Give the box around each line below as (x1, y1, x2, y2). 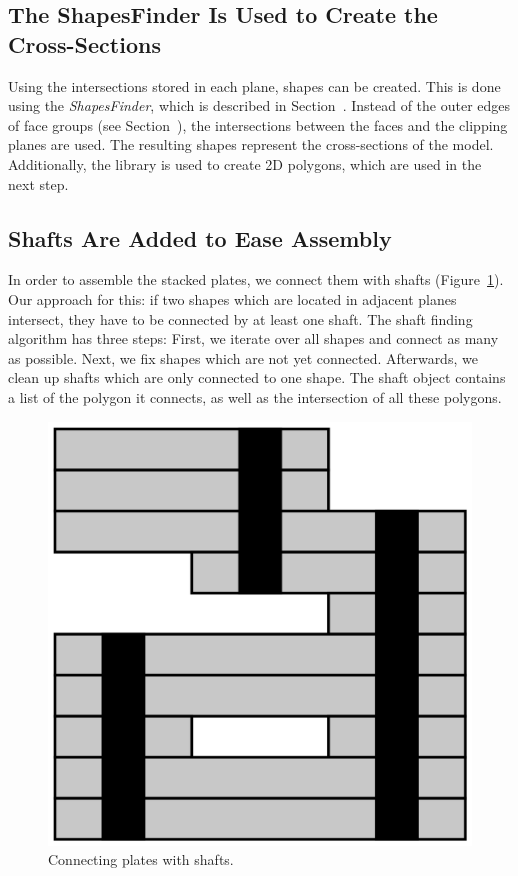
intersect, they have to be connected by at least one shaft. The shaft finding (8, 308, 473, 329)
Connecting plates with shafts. (48, 849, 234, 870)
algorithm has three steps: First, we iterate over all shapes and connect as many (8, 328, 499, 349)
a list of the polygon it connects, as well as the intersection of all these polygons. (8, 386, 502, 407)
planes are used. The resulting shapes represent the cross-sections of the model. (8, 134, 494, 155)
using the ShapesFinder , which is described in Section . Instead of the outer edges (8, 95, 511, 116)
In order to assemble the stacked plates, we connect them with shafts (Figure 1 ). (8, 269, 504, 290)
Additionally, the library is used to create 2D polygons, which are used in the (8, 153, 482, 174)
